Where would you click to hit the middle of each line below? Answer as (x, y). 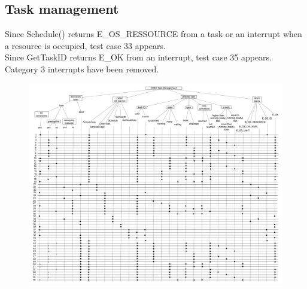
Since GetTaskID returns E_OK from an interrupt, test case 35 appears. (138, 57)
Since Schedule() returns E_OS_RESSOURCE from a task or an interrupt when (153, 34)
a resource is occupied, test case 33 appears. (85, 45)
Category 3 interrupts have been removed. (82, 69)
